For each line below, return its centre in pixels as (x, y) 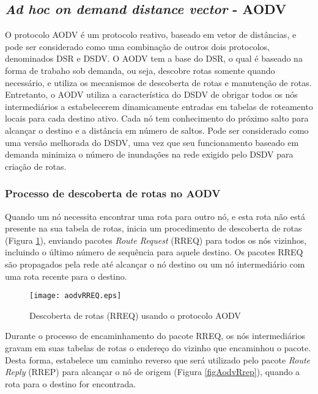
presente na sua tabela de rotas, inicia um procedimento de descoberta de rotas (153, 228)
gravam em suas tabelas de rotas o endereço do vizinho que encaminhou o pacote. (158, 347)
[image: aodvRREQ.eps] (76, 296)
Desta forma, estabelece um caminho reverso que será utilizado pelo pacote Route (158, 359)
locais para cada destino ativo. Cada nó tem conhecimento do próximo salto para (157, 118)
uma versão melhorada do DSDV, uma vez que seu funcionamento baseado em (152, 142)
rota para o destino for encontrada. (71, 383)
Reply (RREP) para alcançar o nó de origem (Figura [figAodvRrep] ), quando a (153, 372)
